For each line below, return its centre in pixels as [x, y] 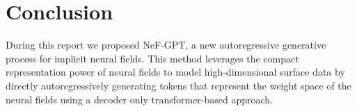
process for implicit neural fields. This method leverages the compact [152, 58]
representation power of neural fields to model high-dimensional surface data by [175, 72]
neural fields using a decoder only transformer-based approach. [140, 99]
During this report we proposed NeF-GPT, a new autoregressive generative [166, 45]
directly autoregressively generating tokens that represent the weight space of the [178, 85]
